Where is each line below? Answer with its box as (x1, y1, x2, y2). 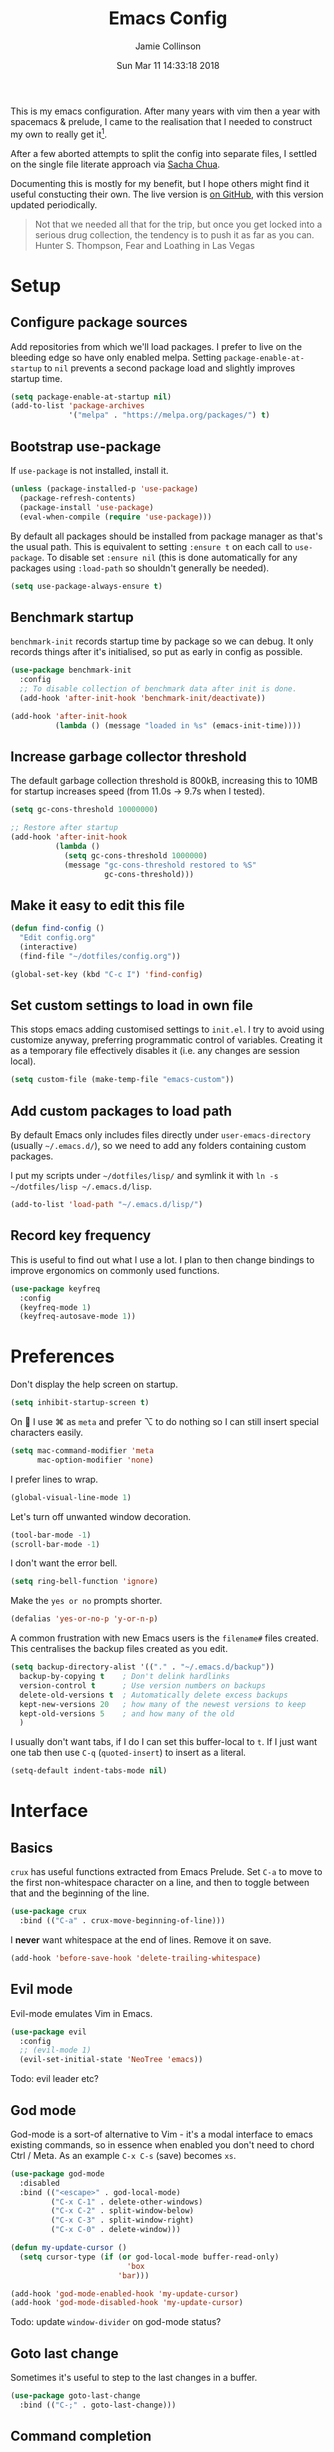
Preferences (10, 1345, 115, 1368)
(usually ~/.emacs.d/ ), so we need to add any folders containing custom (10, 1140, 307, 1152)
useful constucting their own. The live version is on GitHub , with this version (10, 188, 324, 200)
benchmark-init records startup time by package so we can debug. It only (10, 635, 314, 647)
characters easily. (10, 1427, 84, 1439)
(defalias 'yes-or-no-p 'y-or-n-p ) (10, 1614, 159, 1624)
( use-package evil (10, 2027, 87, 2037)
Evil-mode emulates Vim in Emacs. (10, 2007, 153, 2019)
